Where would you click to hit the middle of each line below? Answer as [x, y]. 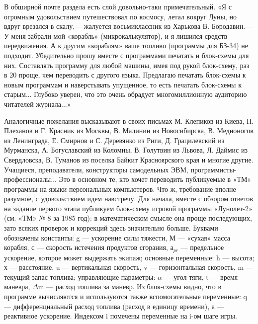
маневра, [17, 286]
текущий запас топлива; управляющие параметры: [80, 277]
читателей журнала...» [38, 104]
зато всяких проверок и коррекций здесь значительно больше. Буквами [111, 228]
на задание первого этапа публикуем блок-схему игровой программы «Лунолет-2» [128, 208]
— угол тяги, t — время [201, 277]
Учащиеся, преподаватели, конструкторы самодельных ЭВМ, [96, 169]
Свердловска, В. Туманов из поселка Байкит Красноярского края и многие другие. [129, 159]
